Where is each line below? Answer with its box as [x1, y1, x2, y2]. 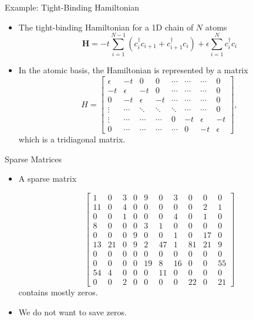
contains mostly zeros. [18, 286, 98, 298]
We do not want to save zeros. [18, 305, 127, 318]
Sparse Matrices [5, 152, 62, 165]
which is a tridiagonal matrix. [18, 133, 126, 145]
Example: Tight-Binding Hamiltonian [5, 1, 140, 13]
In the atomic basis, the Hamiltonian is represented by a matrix [18, 64, 248, 76]
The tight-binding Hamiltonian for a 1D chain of [18, 21, 194, 33]
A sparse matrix [18, 172, 77, 185]
